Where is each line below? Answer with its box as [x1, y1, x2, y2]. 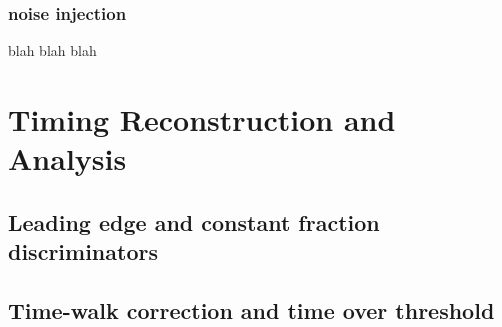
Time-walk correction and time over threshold [8, 294, 495, 325]
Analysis [8, 138, 127, 179]
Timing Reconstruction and [8, 99, 396, 139]
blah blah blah [8, 40, 97, 61]
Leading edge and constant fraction [8, 206, 380, 237]
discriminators [8, 236, 158, 267]
